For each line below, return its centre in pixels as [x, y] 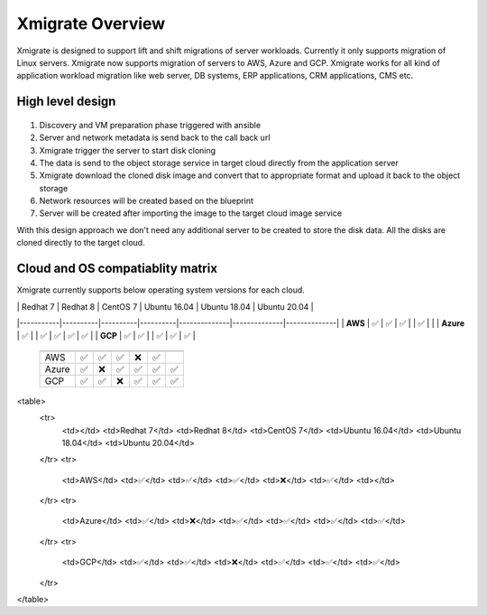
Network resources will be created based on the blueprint [147, 201]
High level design [66, 102]
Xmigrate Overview [91, 23]
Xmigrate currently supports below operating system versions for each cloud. [161, 290]
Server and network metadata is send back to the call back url [155, 138]
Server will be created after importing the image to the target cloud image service [191, 213]
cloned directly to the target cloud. [81, 243]
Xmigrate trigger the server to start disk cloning [128, 150]
